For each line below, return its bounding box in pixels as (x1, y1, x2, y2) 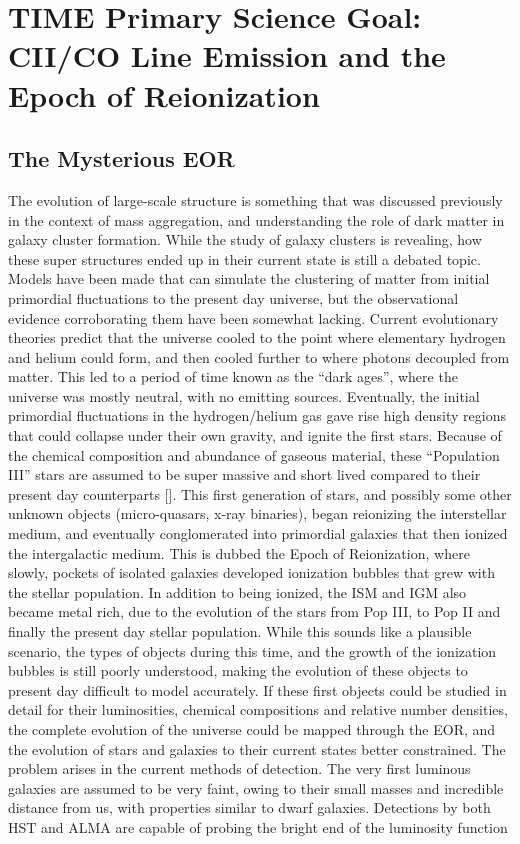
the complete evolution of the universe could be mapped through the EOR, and (8, 718, 496, 739)
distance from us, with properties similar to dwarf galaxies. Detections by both (8, 797, 491, 818)
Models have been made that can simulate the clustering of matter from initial (8, 268, 490, 289)
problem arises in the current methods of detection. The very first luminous (8, 758, 471, 779)
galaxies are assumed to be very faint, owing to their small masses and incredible (8, 777, 504, 798)
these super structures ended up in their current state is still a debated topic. (8, 248, 481, 269)
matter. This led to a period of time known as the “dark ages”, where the (8, 366, 458, 387)
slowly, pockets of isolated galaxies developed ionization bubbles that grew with (8, 562, 495, 583)
